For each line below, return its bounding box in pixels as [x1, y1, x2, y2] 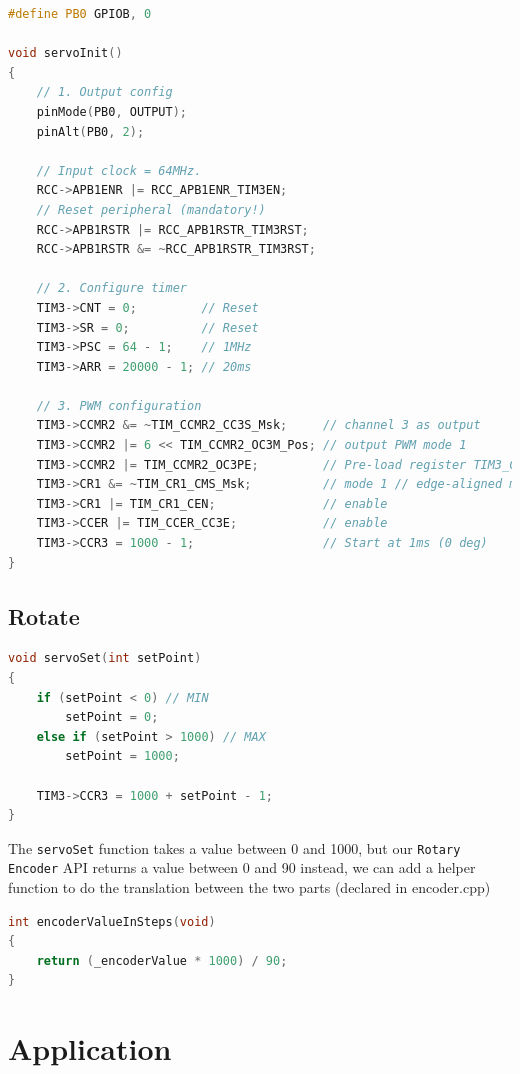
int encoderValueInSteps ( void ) [8, 914, 216, 929]
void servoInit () [8, 46, 123, 61]
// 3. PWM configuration [36, 398, 202, 413]
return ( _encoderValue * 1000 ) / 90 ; [36, 953, 288, 968]
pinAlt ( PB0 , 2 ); [36, 124, 145, 139]
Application [8, 1028, 172, 1069]
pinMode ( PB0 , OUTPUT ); [36, 104, 188, 119]
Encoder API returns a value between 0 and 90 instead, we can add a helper [8, 857, 476, 878]
